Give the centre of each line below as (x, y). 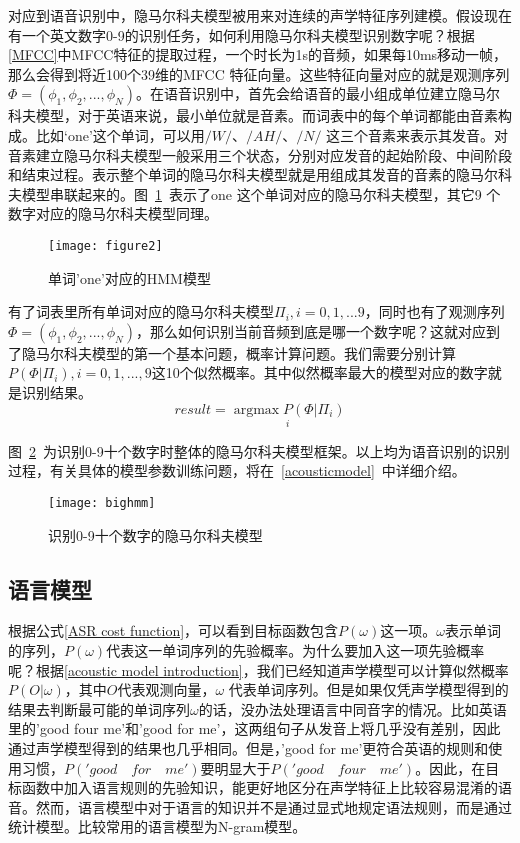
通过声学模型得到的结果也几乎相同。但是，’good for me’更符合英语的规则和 (248, 747)
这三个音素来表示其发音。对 (417, 134)
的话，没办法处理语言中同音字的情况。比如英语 (352, 708)
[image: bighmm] (102, 502)
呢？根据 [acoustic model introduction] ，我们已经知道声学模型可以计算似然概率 (258, 669)
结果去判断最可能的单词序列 (99, 708)
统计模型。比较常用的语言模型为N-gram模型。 (157, 826)
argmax (256, 409)
